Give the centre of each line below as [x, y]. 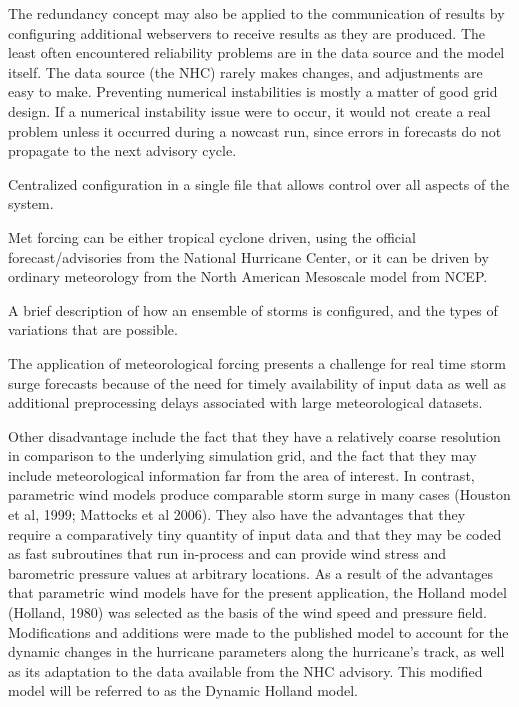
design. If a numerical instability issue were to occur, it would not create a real [249, 110]
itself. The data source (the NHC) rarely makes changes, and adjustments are [245, 71]
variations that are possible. [93, 329]
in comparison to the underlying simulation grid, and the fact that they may [242, 455]
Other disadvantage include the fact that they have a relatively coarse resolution [254, 435]
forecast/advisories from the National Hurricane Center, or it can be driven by [248, 256]
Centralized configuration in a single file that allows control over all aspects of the [259, 183]
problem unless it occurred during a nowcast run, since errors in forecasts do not [255, 130]
